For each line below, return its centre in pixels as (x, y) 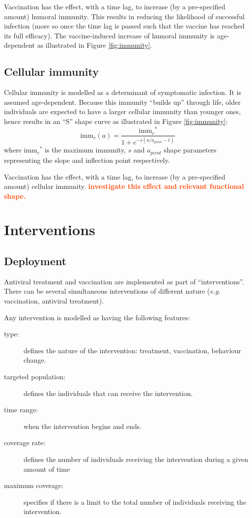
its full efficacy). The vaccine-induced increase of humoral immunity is (109, 35)
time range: (21, 410)
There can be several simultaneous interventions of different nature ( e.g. (112, 291)
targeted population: (35, 377)
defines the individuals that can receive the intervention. (108, 393)
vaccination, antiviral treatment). (54, 301)
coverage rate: (25, 442)
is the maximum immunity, (85, 150)
